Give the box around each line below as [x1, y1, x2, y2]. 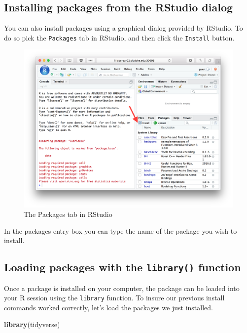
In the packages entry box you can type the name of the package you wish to [4, 225, 237, 236]
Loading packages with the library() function [4, 259, 241, 275]
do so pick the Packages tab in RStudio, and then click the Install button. [4, 32, 235, 42]
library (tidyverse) [4, 319, 60, 329]
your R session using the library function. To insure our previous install [4, 292, 225, 303]
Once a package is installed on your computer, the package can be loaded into [4, 283, 240, 293]
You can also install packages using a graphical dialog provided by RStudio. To [4, 23, 243, 33]
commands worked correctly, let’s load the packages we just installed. [4, 302, 213, 313]
